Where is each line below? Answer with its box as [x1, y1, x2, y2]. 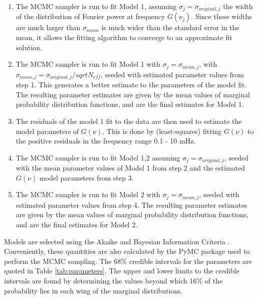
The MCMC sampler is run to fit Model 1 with [16, 59, 160, 69]
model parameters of [16, 125, 79, 136]
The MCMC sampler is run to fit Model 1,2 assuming [16, 152, 180, 163]
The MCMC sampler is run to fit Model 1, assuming [16, 1, 177, 11]
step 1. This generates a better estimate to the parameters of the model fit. [16, 79, 247, 90]
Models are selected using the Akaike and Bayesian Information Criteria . [4, 236, 230, 246]
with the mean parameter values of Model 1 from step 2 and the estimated [16, 163, 245, 173]
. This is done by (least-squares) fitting [102, 125, 222, 136]
